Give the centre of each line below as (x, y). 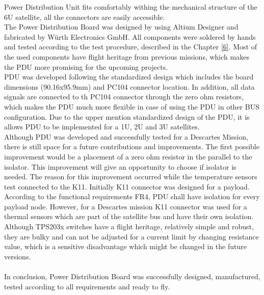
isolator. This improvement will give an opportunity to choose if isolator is (120, 166)
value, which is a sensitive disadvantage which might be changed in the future (125, 246)
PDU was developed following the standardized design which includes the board (129, 77)
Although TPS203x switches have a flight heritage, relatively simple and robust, (129, 226)
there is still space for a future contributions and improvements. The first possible (132, 146)
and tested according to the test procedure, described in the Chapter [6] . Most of (130, 47)
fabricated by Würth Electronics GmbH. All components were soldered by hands (130, 36)
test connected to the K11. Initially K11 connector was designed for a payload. (127, 186)
